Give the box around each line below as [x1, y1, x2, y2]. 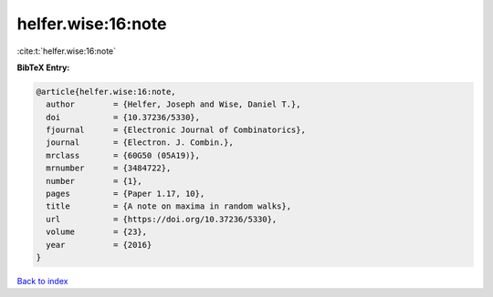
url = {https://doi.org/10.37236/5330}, [46, 214, 278, 224]
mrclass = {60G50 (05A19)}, [46, 150, 201, 160]
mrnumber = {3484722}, [46, 163, 172, 173]
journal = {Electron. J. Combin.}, [46, 138, 235, 148]
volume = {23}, [46, 227, 148, 237]
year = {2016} [46, 240, 152, 250]
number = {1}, [46, 176, 143, 186]
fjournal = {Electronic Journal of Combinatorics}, [46, 125, 306, 136]
